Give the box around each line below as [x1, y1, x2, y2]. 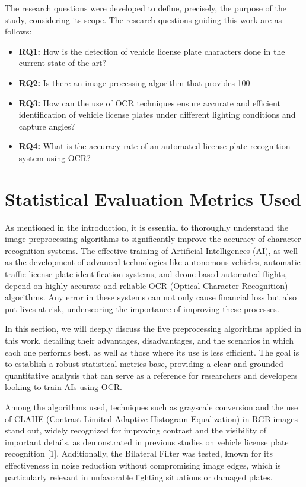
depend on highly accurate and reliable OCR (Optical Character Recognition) [5, 279, 288, 291]
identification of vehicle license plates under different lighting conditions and [18, 108, 296, 121]
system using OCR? [18, 151, 91, 164]
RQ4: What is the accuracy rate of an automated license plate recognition [18, 140, 291, 152]
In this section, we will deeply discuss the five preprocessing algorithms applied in [5, 322, 302, 335]
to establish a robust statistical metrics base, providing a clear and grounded [5, 357, 283, 370]
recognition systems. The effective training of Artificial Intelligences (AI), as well [5, 244, 298, 256]
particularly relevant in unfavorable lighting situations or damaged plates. [5, 470, 273, 483]
